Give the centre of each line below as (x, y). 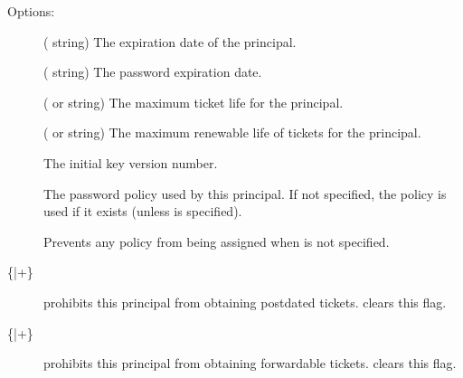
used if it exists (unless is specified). (143, 211)
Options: (31, 11)
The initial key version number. (131, 162)
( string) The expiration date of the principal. (170, 41)
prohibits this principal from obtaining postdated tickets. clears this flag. (245, 302)
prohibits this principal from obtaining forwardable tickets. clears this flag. (250, 363)
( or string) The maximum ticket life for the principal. (194, 102)
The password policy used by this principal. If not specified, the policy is (245, 193)
